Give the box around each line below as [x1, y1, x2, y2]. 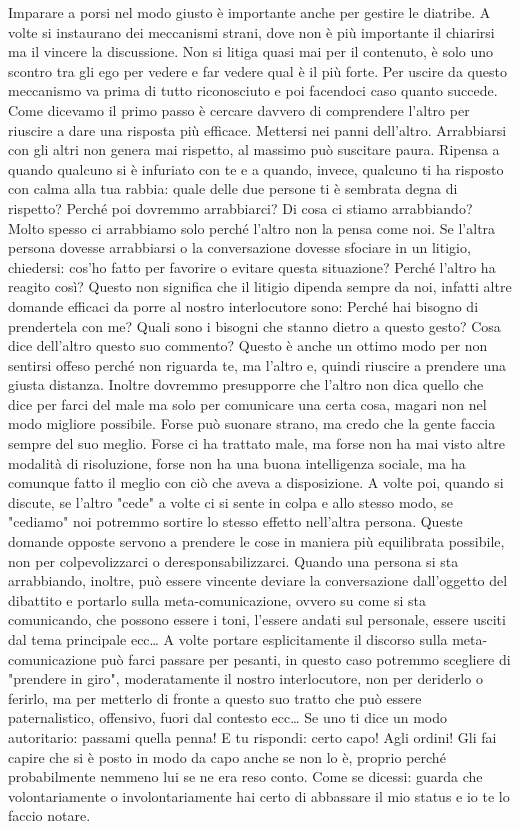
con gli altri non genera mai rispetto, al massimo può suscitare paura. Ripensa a [8, 139, 500, 160]
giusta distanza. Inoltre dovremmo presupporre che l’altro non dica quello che [8, 374, 484, 395]
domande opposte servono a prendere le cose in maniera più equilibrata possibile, [8, 531, 505, 552]
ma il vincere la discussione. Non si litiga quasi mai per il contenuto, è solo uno [8, 41, 494, 62]
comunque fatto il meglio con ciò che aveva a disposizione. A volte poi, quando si [8, 472, 504, 493]
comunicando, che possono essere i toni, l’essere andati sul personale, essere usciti [8, 609, 506, 630]
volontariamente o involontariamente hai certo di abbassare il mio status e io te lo [8, 785, 510, 806]
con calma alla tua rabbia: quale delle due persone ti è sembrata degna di [8, 178, 458, 199]
